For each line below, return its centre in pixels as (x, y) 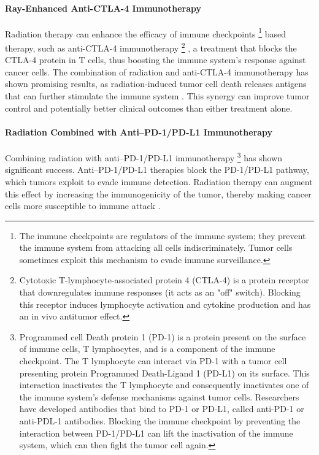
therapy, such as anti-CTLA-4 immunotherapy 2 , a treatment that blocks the (151, 47)
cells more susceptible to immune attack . (83, 206)
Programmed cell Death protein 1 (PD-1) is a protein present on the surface (163, 336)
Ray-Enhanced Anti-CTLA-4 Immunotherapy (103, 8)
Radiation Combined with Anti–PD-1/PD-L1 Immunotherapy (139, 132)
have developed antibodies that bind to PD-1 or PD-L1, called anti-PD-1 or (162, 409)
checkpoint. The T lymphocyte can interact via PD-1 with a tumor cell (153, 361)
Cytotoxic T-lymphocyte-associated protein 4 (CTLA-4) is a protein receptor (164, 280)
